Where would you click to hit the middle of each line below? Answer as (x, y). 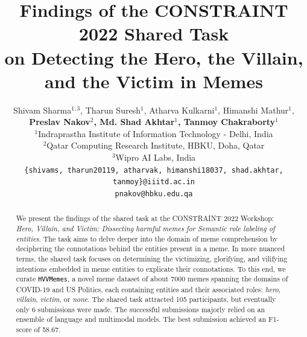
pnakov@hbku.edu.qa (154, 194)
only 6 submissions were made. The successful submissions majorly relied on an (141, 309)
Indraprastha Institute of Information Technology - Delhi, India (156, 133)
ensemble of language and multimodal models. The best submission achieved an (141, 319)
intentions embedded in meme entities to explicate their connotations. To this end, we (151, 268)
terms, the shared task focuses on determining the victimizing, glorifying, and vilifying (152, 259)
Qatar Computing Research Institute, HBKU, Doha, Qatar (156, 145)
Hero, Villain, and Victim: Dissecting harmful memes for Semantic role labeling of (145, 229)
